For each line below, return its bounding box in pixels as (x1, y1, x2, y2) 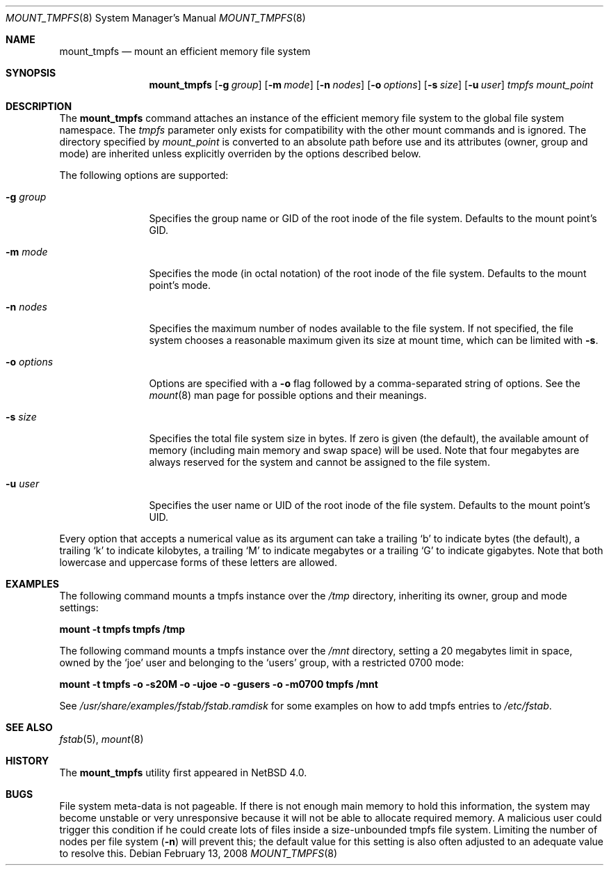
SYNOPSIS (6, 67, 56, 79)
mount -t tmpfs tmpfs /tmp (59, 623, 186, 635)
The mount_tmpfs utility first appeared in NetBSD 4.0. (59, 767, 307, 778)
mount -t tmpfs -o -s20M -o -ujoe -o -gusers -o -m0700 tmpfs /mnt (59, 678, 378, 690)
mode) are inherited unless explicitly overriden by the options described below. (59, 148, 421, 159)
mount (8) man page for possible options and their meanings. (149, 389, 427, 401)
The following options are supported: (59, 169, 229, 181)
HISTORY (6, 755, 49, 767)
